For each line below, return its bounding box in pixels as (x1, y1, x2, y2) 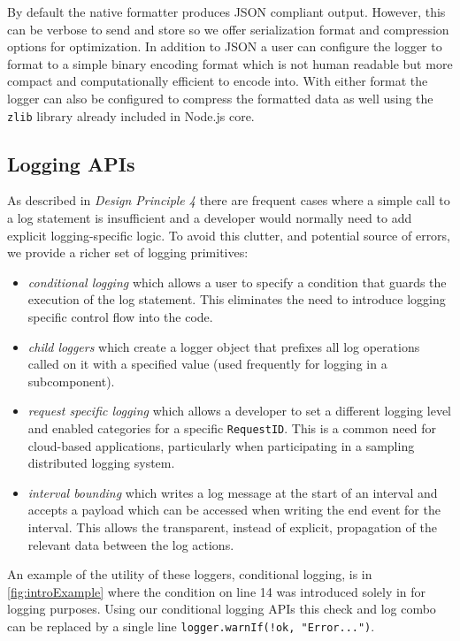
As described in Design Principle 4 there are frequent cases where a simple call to (7, 191, 450, 210)
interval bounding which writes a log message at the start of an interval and (27, 483, 438, 501)
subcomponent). (27, 371, 115, 390)
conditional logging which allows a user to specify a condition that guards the (27, 272, 447, 291)
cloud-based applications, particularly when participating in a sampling (27, 436, 415, 454)
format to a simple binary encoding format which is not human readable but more (7, 54, 453, 72)
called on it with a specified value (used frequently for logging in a (27, 355, 387, 373)
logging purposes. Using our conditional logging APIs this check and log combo (7, 599, 436, 618)
